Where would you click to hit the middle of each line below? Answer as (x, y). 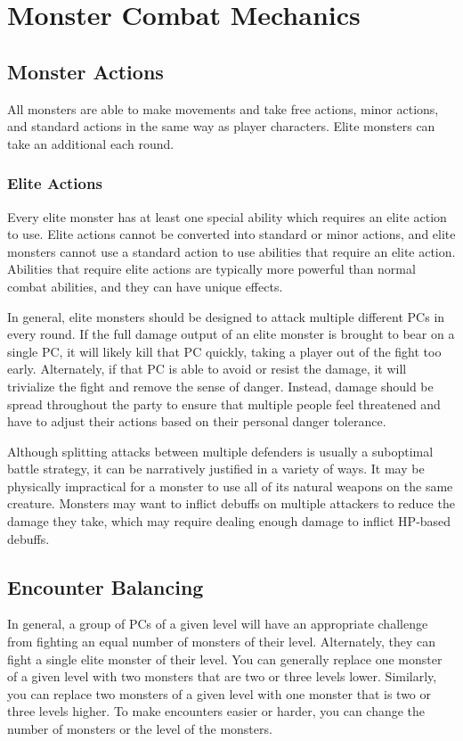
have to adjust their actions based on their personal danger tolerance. (197, 421)
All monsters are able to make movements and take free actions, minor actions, (223, 108)
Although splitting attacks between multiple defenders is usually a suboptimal (220, 451)
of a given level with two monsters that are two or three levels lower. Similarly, (222, 676)
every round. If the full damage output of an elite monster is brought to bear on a (231, 334)
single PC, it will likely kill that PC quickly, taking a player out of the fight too (224, 351)
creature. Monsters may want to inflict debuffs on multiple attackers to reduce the (231, 503)
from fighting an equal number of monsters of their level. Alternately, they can (222, 642)
